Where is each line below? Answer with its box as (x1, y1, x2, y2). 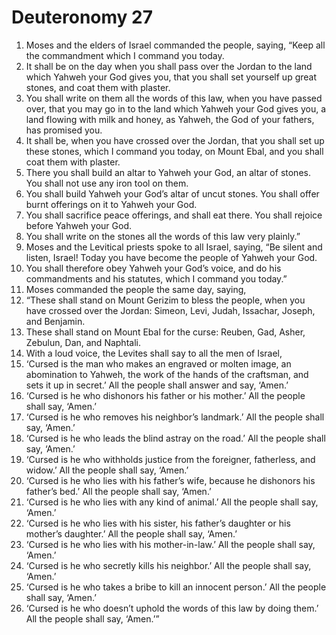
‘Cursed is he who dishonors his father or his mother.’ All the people (25, 389, 306, 401)
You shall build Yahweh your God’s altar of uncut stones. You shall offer (25, 187, 320, 200)
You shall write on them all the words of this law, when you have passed (25, 92, 323, 104)
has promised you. (25, 124, 103, 136)
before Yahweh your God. (25, 219, 132, 231)
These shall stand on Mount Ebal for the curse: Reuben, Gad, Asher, (25, 326, 306, 338)
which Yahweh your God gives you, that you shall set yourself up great (25, 71, 318, 83)
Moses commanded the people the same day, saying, (25, 283, 247, 295)
